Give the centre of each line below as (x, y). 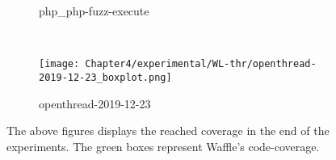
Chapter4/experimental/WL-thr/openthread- (201, 64)
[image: (59, 64)
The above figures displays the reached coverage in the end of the (168, 131)
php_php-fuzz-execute (94, 11)
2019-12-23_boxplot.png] (105, 77)
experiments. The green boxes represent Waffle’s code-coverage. (163, 146)
